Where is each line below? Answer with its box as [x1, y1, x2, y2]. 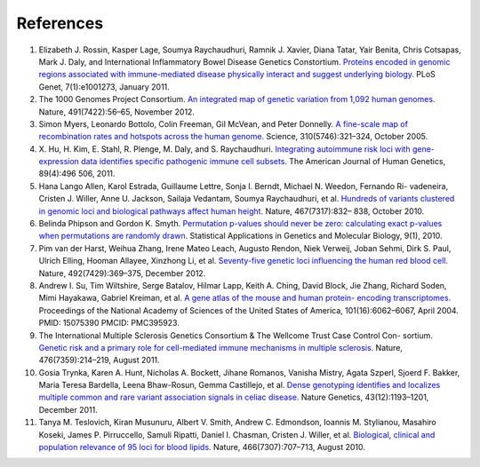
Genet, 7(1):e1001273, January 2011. [38, 81, 171, 92]
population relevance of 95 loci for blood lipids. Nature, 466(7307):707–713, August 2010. [38, 442, 366, 453]
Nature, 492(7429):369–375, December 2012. [38, 267, 206, 279]
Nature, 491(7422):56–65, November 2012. [38, 107, 196, 117]
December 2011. [38, 404, 98, 415]
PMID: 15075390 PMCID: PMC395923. [38, 318, 180, 328]
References [16, 13, 104, 33]
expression [38, 156, 80, 167]
